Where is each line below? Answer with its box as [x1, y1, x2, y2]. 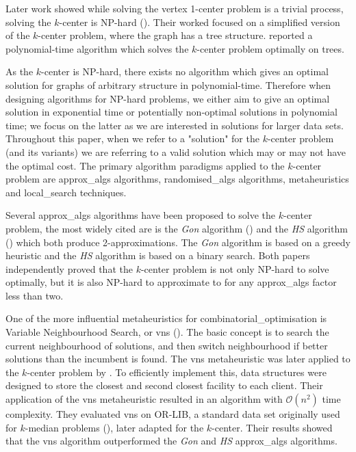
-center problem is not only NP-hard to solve [140, 261, 329, 276]
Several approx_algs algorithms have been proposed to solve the [5, 208, 276, 222]
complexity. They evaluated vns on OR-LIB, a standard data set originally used [5, 407, 340, 421]
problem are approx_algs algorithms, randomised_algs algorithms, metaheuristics [5, 172, 349, 186]
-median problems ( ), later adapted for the [25, 420, 204, 434]
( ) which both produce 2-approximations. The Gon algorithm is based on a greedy [5, 235, 351, 249]
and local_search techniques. [5, 185, 127, 199]
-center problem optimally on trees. [196, 41, 344, 55]
